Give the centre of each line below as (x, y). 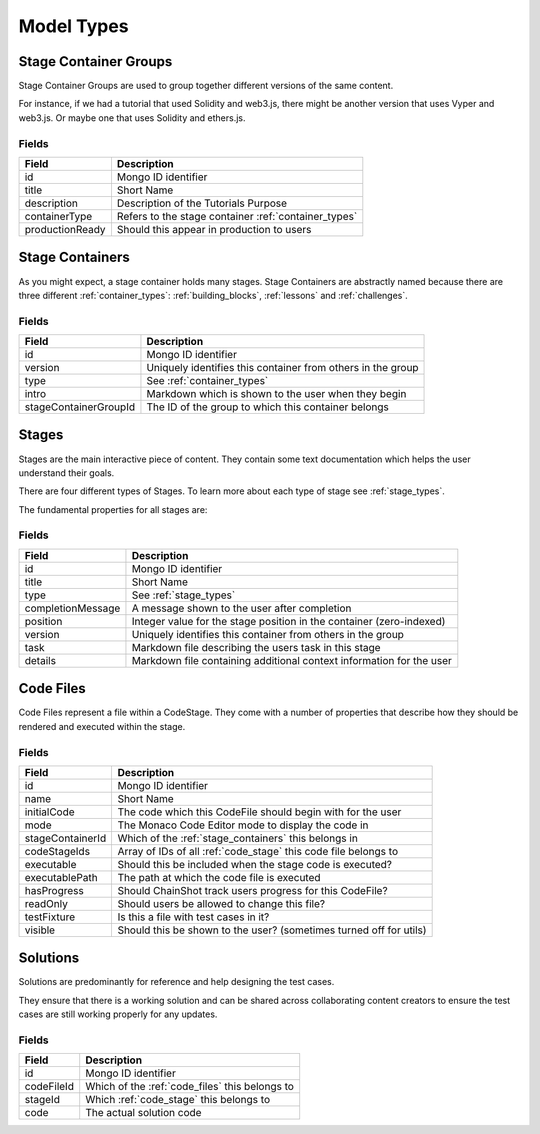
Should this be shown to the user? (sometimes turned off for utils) (272, 930)
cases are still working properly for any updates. (118, 1014)
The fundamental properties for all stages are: (113, 509)
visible (39, 930)
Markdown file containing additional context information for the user (291, 660)
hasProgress (54, 890)
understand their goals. (66, 472)
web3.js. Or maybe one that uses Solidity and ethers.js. (132, 117)
